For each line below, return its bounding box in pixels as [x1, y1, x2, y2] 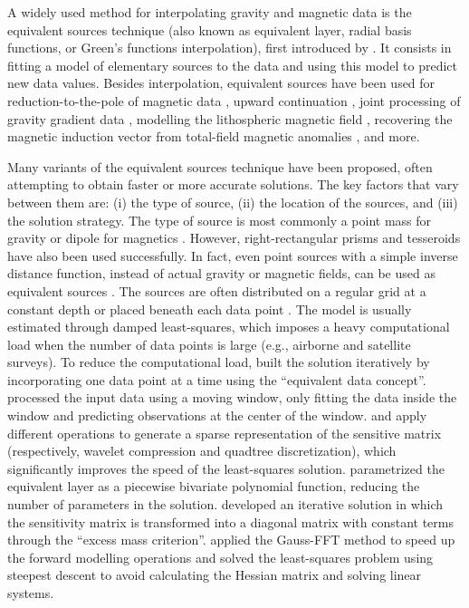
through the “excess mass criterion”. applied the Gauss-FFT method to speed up [7, 530, 455, 549]
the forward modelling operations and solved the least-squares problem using [7, 547, 434, 566]
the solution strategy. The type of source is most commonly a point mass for [7, 210, 432, 229]
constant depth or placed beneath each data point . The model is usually [7, 299, 412, 318]
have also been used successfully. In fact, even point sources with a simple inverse [7, 246, 458, 265]
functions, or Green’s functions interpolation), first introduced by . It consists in [7, 38, 452, 57]
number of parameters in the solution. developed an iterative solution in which [7, 495, 444, 514]
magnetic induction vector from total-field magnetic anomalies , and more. [7, 127, 420, 146]
